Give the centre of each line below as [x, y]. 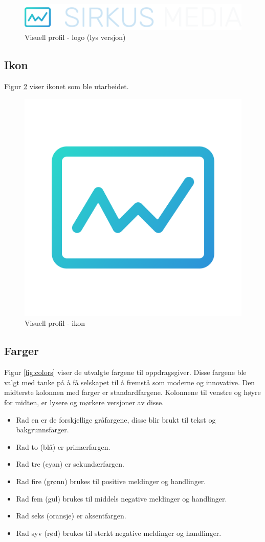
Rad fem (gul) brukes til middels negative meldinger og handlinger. [122, 498]
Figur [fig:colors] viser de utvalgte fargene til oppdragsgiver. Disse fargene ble [125, 372]
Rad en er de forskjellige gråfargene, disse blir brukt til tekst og [116, 419]
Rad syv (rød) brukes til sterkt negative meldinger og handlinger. [119, 533]
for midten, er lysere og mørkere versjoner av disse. [84, 402]
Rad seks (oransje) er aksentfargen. [71, 516]
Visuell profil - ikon [55, 323]
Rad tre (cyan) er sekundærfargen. [70, 464]
